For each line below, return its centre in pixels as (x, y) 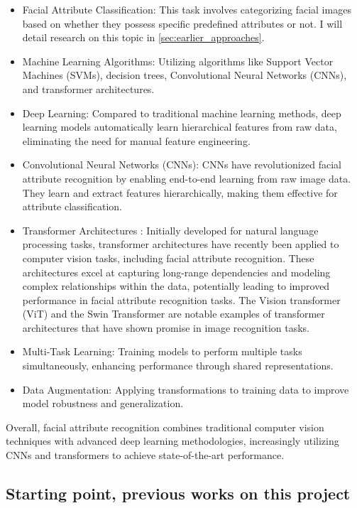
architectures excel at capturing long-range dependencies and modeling (176, 272)
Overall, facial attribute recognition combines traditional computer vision (165, 427)
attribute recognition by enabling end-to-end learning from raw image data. (187, 178)
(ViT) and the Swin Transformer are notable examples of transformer (174, 314)
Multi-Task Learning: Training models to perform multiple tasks (162, 351)
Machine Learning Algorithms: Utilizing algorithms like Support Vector (178, 61)
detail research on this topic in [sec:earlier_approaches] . (143, 37)
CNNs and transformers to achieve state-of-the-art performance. (145, 455)
